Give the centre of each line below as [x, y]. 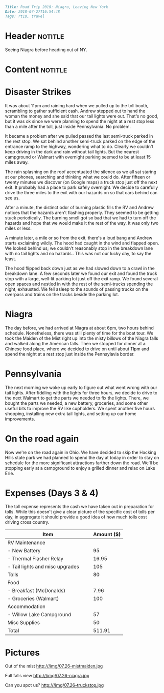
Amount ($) [107, 535]
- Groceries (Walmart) [33, 599]
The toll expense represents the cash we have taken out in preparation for [80, 507]
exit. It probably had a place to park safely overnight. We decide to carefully [82, 187]
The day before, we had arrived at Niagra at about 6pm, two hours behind [80, 328]
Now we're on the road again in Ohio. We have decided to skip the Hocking [81, 452]
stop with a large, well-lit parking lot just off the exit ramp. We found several [82, 278]
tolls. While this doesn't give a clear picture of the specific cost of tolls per [80, 512]
